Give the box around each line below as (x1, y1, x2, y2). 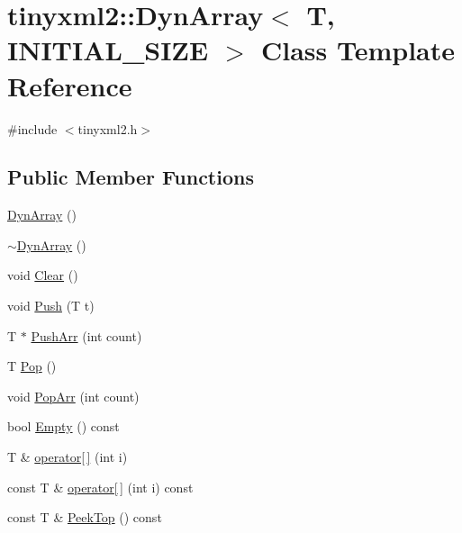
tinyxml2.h (77, 119, 138, 138)
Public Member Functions (7, 163, 254, 191)
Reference (7, 67, 132, 104)
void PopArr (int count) (7, 386, 140, 405)
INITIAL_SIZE (7, 32, 209, 68)
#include (7, 119, 58, 138)
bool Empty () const (7, 417, 120, 436)
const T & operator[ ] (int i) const (7, 477, 194, 496)
